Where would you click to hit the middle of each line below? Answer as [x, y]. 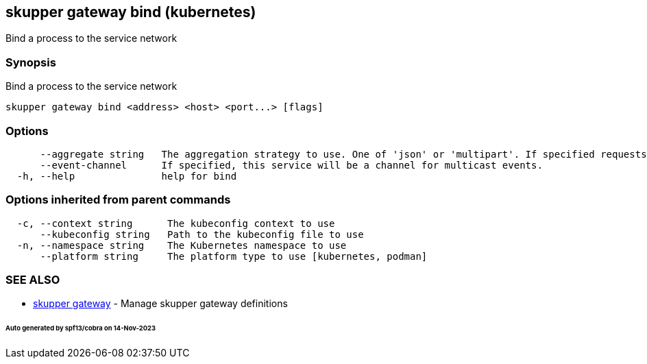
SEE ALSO [33, 280]
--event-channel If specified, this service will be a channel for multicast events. [291, 165]
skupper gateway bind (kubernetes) [131, 12]
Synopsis [31, 62]
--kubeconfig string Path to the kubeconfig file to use [202, 234]
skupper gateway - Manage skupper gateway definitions [160, 304]
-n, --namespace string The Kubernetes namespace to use [182, 245]
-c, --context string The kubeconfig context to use [176, 223]
